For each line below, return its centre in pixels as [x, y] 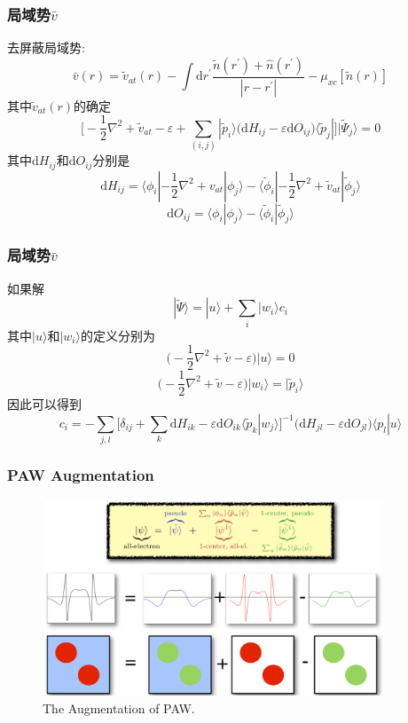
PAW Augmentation [81, 475]
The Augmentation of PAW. [119, 707]
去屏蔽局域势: [46, 47]
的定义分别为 [118, 335]
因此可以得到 [44, 404]
